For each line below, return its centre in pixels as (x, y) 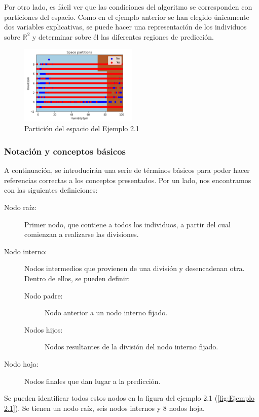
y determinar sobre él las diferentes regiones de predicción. (123, 36)
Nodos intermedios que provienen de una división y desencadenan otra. (135, 268)
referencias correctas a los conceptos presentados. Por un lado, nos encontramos (128, 180)
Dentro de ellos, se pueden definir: (77, 278)
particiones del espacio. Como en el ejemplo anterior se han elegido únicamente (127, 17)
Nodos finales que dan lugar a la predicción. (92, 381)
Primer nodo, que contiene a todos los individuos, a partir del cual (128, 224)
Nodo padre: (44, 295)
